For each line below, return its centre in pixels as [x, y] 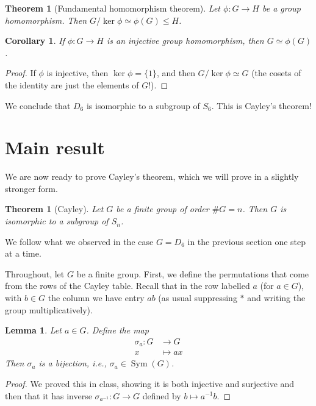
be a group [282, 8]
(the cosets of [276, 73]
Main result [55, 147]
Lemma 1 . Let [33, 330]
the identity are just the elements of [72, 84]
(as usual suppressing [198, 298]
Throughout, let [35, 273]
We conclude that [38, 105]
